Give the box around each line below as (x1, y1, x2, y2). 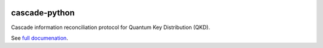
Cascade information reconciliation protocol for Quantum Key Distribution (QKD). (11, 24, 211, 31)
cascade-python (11, 8, 75, 18)
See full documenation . (11, 34, 68, 41)
